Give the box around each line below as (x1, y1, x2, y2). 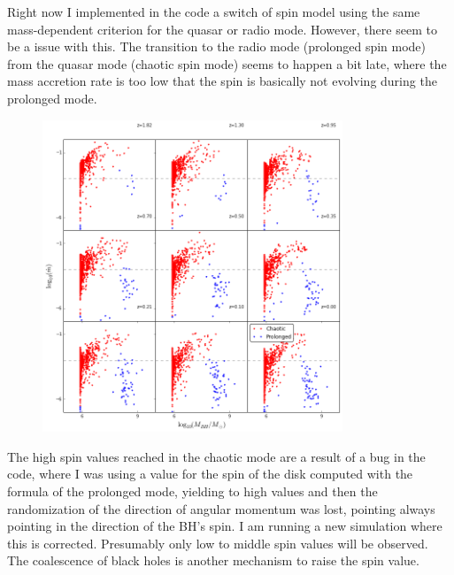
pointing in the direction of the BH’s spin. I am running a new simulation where (7, 517, 442, 535)
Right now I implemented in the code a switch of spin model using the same (7, 3, 420, 20)
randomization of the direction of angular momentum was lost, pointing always (7, 499, 435, 517)
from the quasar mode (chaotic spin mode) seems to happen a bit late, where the (7, 54, 447, 73)
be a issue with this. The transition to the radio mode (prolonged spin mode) (7, 37, 427, 56)
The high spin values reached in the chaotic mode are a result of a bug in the (7, 447, 426, 465)
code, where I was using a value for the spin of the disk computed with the (7, 464, 413, 483)
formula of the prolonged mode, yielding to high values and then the (7, 482, 378, 501)
